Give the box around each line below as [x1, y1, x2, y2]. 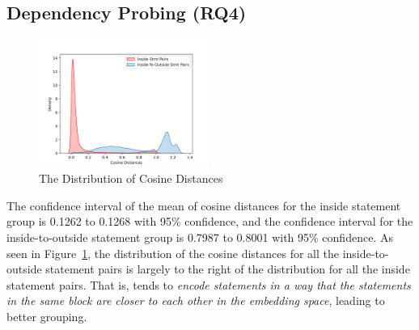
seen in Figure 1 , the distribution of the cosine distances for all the [6, 244, 339, 261]
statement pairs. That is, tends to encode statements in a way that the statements [6, 276, 411, 293]
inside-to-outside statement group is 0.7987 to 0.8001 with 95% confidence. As [6, 228, 393, 245]
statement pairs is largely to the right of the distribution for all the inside [45, 260, 410, 277]
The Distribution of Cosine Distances [39, 170, 223, 187]
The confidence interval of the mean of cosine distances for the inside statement [6, 197, 401, 214]
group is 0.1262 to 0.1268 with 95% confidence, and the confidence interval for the [6, 213, 413, 230]
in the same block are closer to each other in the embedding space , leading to [6, 292, 385, 309]
